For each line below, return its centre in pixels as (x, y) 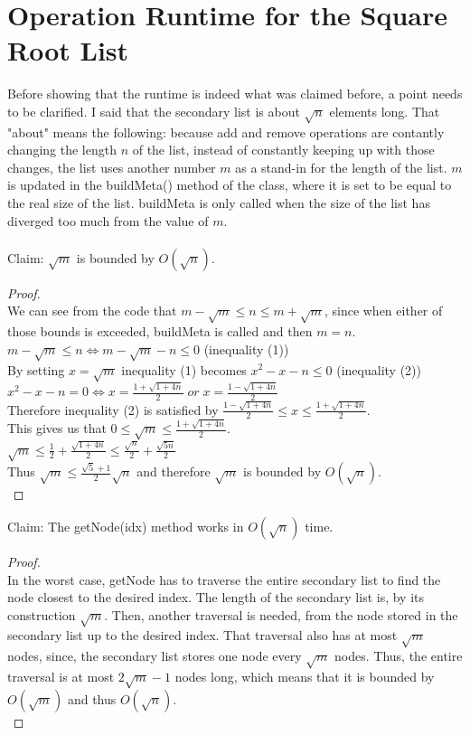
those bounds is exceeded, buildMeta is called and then (160, 331)
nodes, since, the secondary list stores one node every (155, 656)
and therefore (174, 471)
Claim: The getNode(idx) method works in (126, 526)
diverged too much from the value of (108, 220)
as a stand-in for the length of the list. (341, 167)
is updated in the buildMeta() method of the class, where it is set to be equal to (230, 185)
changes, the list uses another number (112, 167)
